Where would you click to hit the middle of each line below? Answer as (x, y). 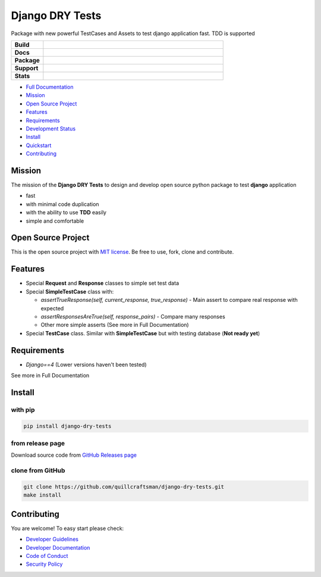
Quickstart (39, 145)
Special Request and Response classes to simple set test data (103, 283)
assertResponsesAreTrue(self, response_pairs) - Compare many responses (133, 316)
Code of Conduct (47, 556)
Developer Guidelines (52, 539)
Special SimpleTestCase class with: (70, 291)
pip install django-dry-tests (67, 426)
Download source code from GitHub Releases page (74, 455)
